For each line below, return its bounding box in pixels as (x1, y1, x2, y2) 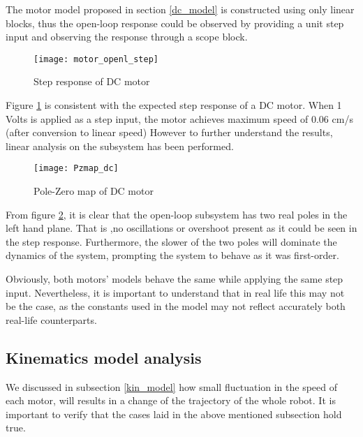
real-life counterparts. (6, 312, 97, 327)
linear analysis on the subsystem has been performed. (6, 138, 234, 153)
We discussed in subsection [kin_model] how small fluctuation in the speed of (6, 379, 338, 394)
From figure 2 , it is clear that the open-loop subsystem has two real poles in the (6, 207, 348, 221)
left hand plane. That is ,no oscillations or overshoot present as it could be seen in (6, 221, 357, 235)
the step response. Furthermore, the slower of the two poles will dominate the (6, 234, 337, 249)
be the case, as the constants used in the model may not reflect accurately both (6, 299, 346, 313)
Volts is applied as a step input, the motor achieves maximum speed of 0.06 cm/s (6, 111, 353, 126)
